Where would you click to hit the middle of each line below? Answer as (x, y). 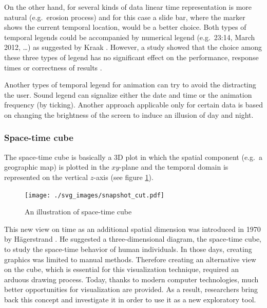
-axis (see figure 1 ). (123, 177)
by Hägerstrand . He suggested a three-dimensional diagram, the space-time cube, (133, 239)
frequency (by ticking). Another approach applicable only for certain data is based (134, 105)
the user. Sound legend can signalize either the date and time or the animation (128, 94)
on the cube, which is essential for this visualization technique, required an (122, 269)
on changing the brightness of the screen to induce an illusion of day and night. (129, 114)
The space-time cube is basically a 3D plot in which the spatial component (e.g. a (133, 157)
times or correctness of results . (53, 67)
